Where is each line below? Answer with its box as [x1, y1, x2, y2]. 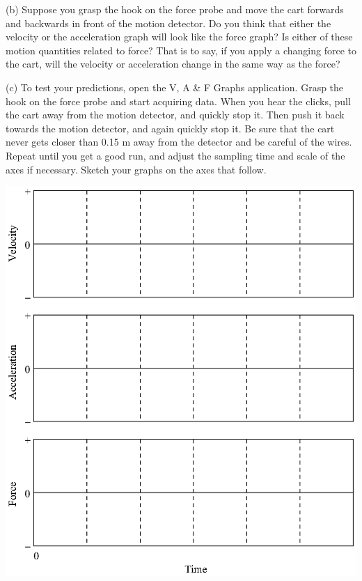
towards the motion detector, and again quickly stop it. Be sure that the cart [6, 121, 335, 135]
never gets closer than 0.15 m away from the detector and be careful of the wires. [6, 134, 352, 149]
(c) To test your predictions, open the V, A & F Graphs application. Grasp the [6, 79, 344, 94]
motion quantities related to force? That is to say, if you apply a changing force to [6, 42, 356, 57]
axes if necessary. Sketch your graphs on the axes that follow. [6, 162, 267, 176]
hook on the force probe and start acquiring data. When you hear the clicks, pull [6, 93, 351, 108]
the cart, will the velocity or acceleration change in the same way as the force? [6, 56, 340, 71]
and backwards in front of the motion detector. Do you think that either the [6, 15, 331, 30]
